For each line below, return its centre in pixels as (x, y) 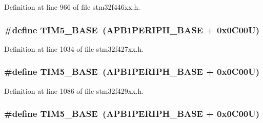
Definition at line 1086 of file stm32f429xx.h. (74, 90)
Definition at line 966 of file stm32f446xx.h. (72, 7)
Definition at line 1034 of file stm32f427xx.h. (74, 48)
